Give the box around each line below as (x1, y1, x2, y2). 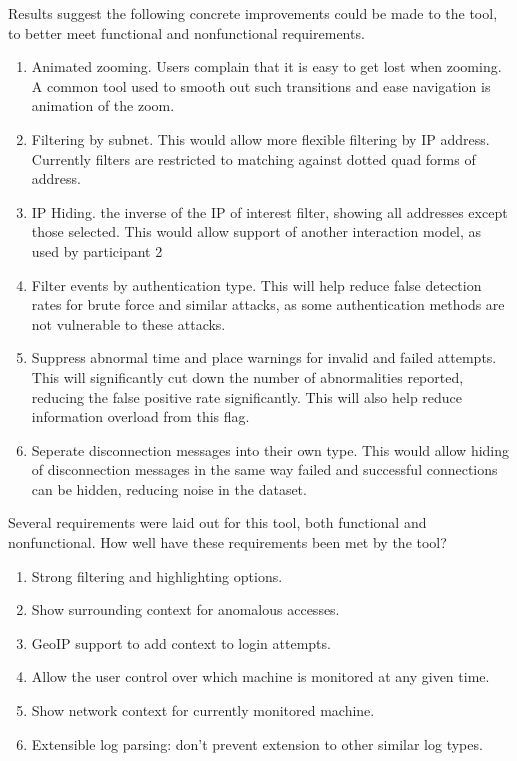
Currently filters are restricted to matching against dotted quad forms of (31, 148, 476, 169)
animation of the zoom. (31, 95, 175, 116)
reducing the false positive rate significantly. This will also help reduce (31, 386, 463, 407)
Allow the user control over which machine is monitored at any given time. (31, 666, 490, 687)
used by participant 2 (31, 240, 163, 261)
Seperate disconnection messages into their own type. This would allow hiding (31, 439, 510, 460)
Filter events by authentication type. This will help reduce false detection (31, 274, 482, 295)
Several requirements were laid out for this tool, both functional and (8, 512, 427, 533)
